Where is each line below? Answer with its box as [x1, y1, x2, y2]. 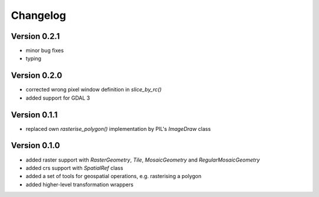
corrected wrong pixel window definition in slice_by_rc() [25, 86, 162, 93]
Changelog [11, 9, 66, 22]
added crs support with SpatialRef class [25, 164, 123, 171]
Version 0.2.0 [11, 71, 63, 81]
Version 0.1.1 [11, 110, 58, 120]
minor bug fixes [25, 47, 64, 54]
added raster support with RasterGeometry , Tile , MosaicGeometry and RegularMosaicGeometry [25, 156, 260, 163]
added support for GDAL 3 [25, 94, 90, 101]
